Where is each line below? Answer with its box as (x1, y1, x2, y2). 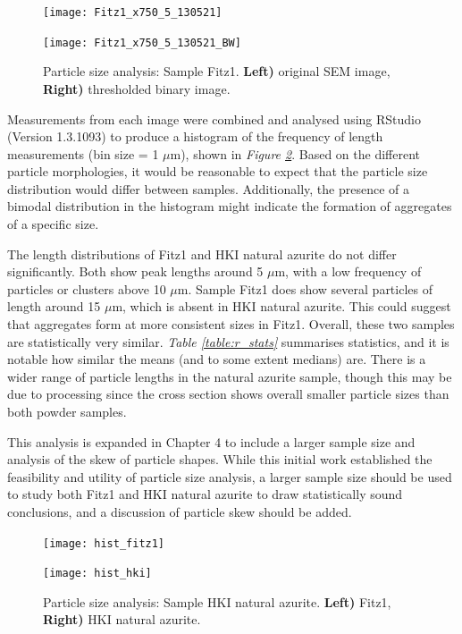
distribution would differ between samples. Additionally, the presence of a (7, 179, 410, 198)
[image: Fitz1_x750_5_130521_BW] (43, 36, 241, 49)
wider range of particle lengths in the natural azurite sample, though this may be (7, 367, 452, 385)
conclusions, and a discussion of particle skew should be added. (7, 502, 352, 520)
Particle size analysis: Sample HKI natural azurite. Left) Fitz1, (43, 592, 391, 611)
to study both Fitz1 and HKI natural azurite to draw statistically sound (7, 485, 403, 503)
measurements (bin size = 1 (7, 144, 159, 163)
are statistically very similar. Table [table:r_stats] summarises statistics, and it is (7, 332, 449, 351)
